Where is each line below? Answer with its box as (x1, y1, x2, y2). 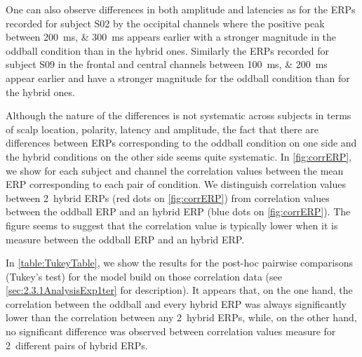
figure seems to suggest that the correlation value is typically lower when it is (6, 217, 338, 232)
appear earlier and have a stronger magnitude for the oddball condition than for (6, 70, 350, 85)
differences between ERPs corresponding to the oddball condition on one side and (6, 135, 357, 150)
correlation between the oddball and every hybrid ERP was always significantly (6, 296, 347, 311)
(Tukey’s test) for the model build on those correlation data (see (6, 269, 282, 283)
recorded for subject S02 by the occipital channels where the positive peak (6, 15, 325, 30)
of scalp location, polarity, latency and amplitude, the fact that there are (6, 121, 319, 136)
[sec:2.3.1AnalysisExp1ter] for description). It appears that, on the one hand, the (6, 283, 353, 297)
